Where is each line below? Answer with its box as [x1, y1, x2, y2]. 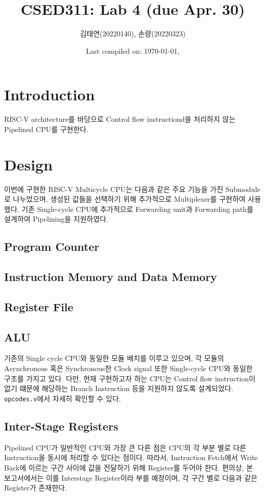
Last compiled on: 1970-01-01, [86, 45, 180, 56]
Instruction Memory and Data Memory [4, 269, 218, 285]
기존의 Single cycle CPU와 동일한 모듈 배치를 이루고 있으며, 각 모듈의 [4, 353, 224, 363]
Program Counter [4, 239, 100, 254]
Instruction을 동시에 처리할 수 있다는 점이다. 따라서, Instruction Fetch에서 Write [4, 452, 258, 463]
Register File [4, 298, 74, 314]
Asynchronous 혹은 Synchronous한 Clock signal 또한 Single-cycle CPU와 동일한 [4, 363, 253, 374]
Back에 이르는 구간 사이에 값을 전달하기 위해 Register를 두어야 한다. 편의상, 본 [4, 462, 253, 472]
